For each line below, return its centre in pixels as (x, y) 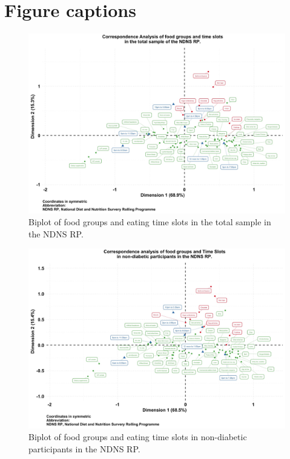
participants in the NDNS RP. (84, 449)
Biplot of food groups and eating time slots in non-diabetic (138, 437)
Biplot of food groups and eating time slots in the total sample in (150, 222)
